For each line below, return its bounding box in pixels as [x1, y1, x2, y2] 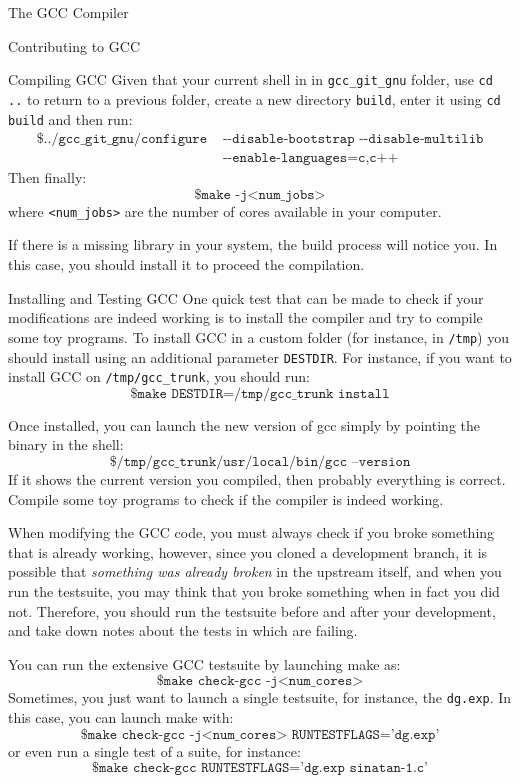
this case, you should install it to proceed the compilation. [8, 254, 365, 275]
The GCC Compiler [8, 2, 129, 22]
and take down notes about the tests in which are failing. [8, 620, 358, 641]
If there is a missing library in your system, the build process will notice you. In [8, 234, 498, 255]
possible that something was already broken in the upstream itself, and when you [8, 561, 502, 582]
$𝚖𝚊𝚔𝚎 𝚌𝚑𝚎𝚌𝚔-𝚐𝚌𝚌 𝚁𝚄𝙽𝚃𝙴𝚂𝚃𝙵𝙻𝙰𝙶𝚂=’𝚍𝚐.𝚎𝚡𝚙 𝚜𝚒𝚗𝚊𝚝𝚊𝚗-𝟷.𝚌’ [91, 761, 429, 776]
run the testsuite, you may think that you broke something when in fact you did [8, 580, 500, 601]
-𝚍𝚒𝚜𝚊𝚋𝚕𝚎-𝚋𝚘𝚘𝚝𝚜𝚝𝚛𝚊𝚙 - [227, 132, 364, 147]
